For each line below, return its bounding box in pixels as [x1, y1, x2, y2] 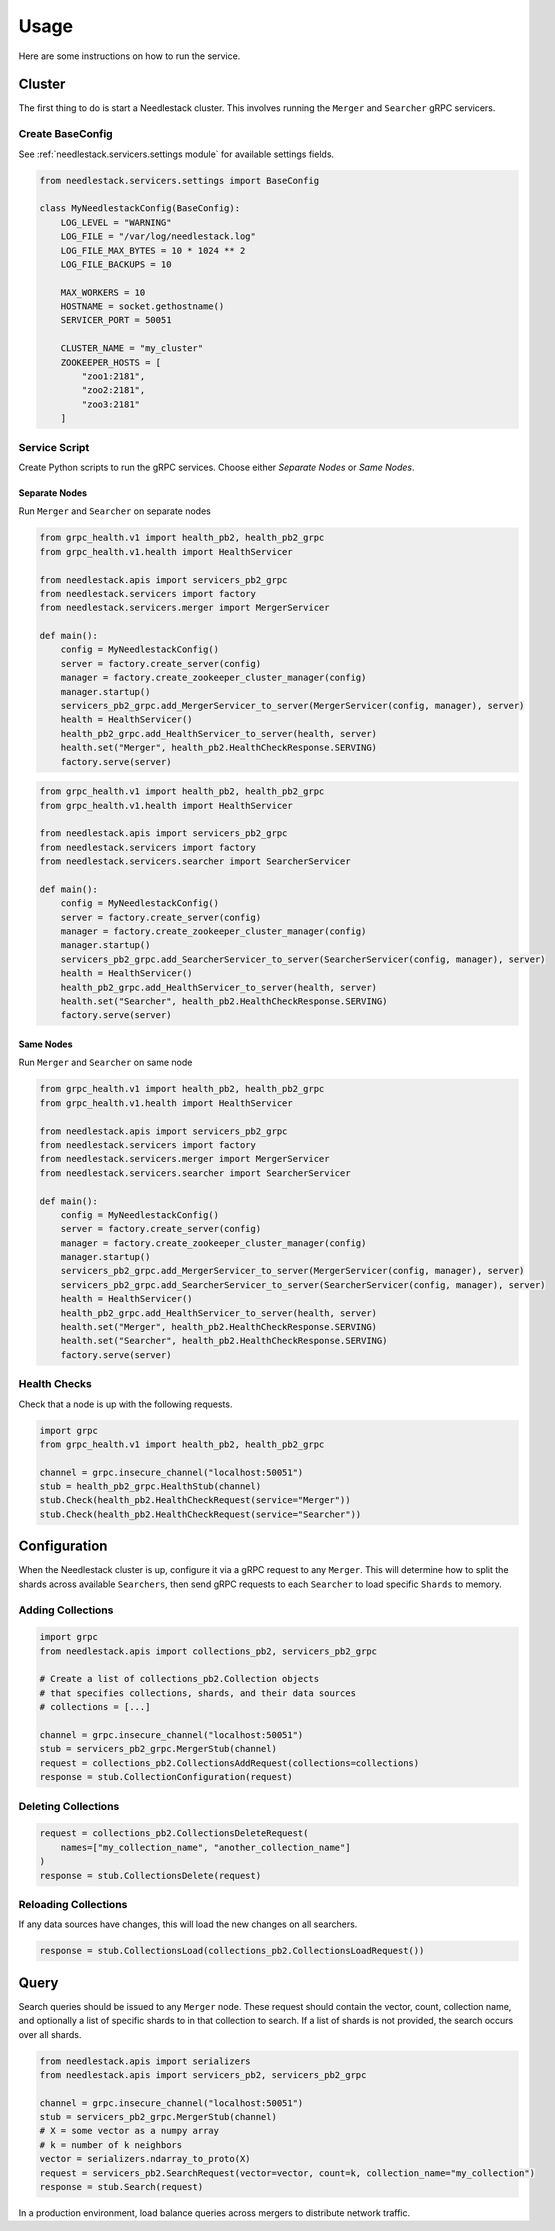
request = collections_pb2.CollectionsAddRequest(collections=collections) [39, 1757, 420, 1769]
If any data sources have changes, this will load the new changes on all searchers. [18, 1918, 358, 1930]
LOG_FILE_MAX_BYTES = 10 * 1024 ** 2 [60, 245, 246, 256]
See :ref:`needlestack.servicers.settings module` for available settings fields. [18, 148, 335, 160]
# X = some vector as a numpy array [39, 2125, 220, 2137]
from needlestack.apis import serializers [39, 2055, 251, 2067]
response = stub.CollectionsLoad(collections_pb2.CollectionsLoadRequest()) [39, 1945, 425, 1957]
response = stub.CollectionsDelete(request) [39, 1870, 262, 1881]
